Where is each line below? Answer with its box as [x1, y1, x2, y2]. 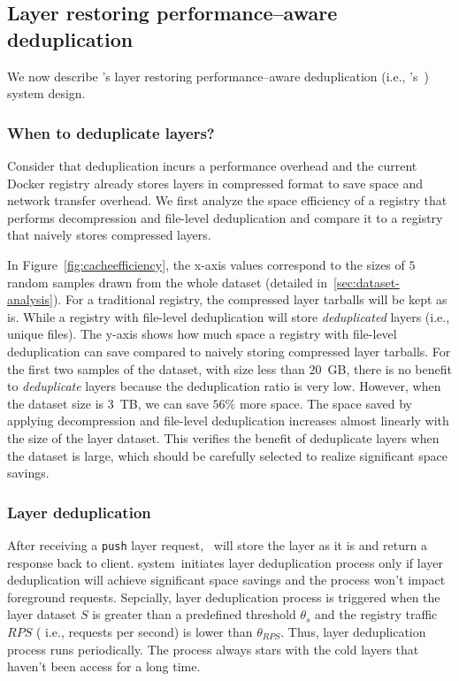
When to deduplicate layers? [7, 121, 215, 143]
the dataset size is [7, 394, 104, 412]
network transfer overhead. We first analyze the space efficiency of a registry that [7, 191, 448, 210]
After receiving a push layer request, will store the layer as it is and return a [7, 535, 427, 554]
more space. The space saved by [239, 394, 412, 412]
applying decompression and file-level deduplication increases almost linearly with [7, 411, 449, 430]
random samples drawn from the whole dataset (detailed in [7, 272, 328, 291]
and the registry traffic [315, 605, 438, 624]
